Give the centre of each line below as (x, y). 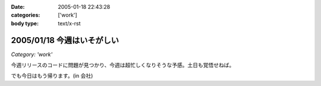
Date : (18, 7)
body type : (25, 23)
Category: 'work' (32, 54)
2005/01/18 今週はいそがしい (65, 40)
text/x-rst (69, 23)
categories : (26, 15)
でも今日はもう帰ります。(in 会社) (52, 76)
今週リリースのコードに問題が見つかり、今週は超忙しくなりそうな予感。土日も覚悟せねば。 (123, 65)
